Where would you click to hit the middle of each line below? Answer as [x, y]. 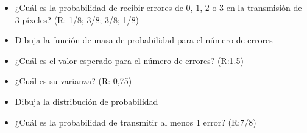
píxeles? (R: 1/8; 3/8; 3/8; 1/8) [81, 19]
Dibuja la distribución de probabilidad [86, 101]
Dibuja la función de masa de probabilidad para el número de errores [144, 40]
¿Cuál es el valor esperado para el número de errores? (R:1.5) [129, 60]
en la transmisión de [264, 7]
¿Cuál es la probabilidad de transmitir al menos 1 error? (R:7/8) [136, 122]
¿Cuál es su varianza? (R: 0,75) [73, 81]
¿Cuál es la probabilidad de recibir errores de [99, 7]
